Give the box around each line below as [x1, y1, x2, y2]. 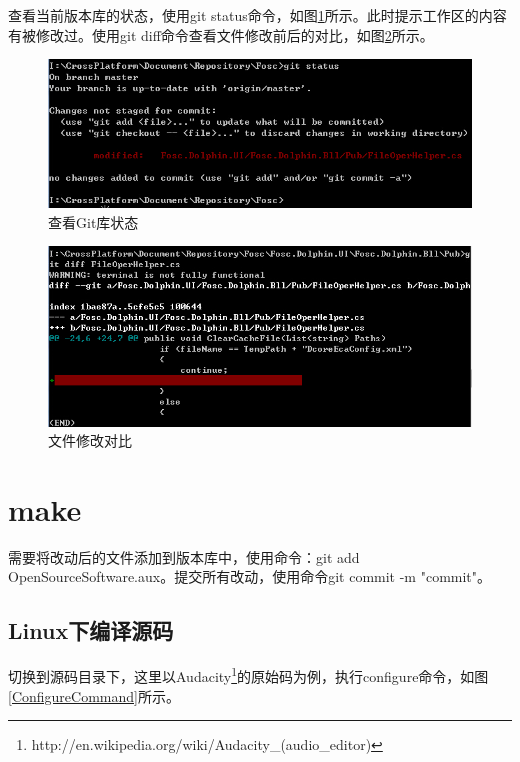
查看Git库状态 [48, 211, 139, 232]
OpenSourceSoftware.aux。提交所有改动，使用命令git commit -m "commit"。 [8, 566, 492, 587]
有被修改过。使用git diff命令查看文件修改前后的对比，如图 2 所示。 [8, 24, 434, 45]
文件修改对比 [48, 430, 132, 451]
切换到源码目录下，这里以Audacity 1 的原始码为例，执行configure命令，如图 [8, 663, 489, 686]
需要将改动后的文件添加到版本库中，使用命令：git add [8, 546, 360, 567]
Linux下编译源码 [8, 615, 174, 646]
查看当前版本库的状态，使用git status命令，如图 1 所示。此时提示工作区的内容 [8, 5, 507, 25]
